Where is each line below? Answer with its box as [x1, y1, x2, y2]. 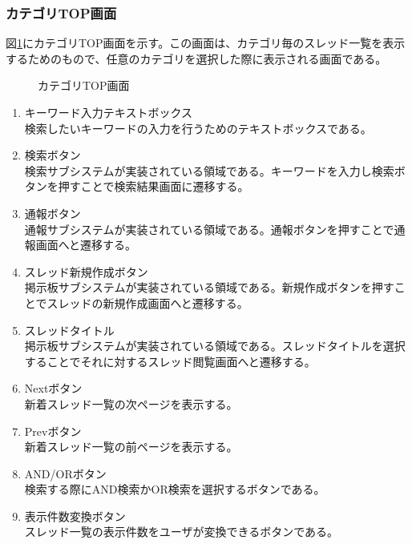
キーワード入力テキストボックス [24, 104, 192, 120]
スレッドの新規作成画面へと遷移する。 [46, 294, 248, 311]
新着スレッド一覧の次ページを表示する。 [24, 395, 238, 412]
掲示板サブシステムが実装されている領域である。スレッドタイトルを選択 [24, 337, 406, 354]
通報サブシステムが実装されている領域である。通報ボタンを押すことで [24, 220, 394, 237]
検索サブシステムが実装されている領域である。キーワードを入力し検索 [24, 162, 394, 179]
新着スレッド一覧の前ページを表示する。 [24, 438, 238, 455]
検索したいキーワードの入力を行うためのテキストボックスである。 [24, 119, 372, 136]
